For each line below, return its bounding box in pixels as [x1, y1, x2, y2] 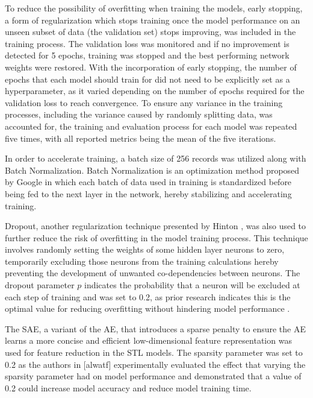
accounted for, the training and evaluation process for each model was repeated [5, 119, 297, 132]
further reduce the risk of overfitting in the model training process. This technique [5, 231, 308, 244]
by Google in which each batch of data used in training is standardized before [5, 175, 292, 188]
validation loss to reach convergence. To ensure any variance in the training [5, 96, 283, 109]
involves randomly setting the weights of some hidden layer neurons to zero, [5, 243, 285, 256]
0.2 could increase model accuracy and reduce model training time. [5, 381, 252, 394]
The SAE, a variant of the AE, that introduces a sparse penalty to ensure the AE [5, 322, 306, 335]
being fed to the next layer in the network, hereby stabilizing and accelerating [5, 187, 292, 200]
